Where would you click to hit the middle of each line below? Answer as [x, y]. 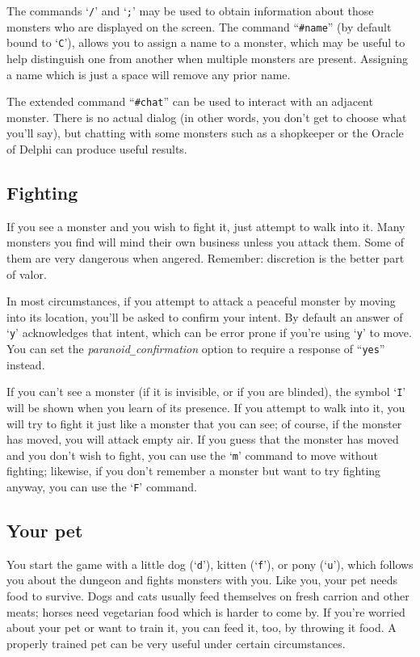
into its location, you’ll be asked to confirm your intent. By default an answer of [205, 316]
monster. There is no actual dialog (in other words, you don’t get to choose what [207, 117]
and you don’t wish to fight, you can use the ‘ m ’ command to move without [192, 455]
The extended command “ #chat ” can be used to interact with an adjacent [190, 101]
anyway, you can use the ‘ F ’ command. [102, 486]
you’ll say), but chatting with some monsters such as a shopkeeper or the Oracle [205, 133]
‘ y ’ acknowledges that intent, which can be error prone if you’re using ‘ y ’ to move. [209, 333]
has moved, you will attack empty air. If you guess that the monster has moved [203, 439]
